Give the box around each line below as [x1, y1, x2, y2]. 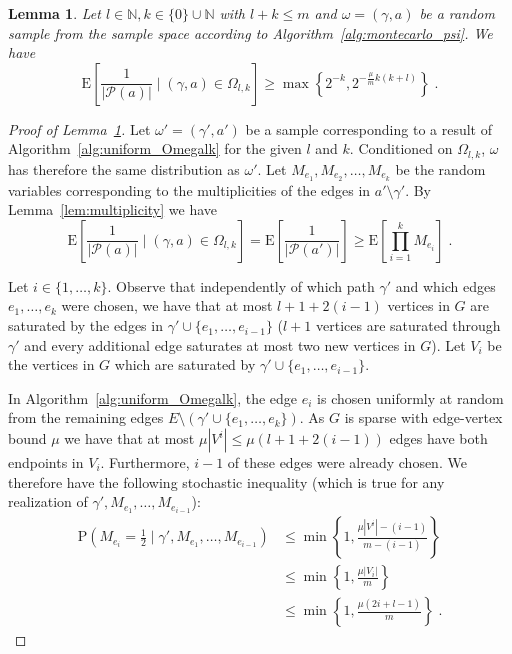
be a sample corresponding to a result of [245, 118, 493, 139]
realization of [8, 491, 88, 512]
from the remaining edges [8, 407, 164, 428]
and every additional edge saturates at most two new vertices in [24, 334, 416, 355]
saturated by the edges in [8, 315, 163, 336]
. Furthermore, [100, 452, 190, 473]
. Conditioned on [349, 138, 453, 159]
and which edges [395, 275, 496, 296]
